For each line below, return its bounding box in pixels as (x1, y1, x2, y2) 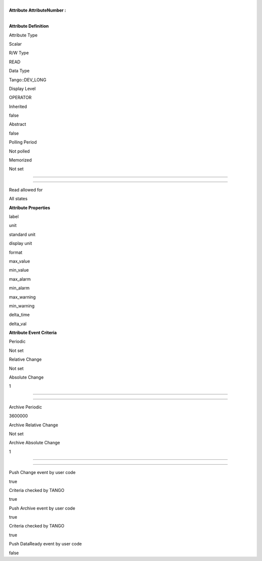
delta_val (9, 321, 27, 327)
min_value (9, 267, 29, 273)
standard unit (9, 231, 36, 237)
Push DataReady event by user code (9, 541, 82, 547)
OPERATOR (9, 95, 32, 101)
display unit (9, 241, 33, 246)
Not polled (9, 148, 30, 154)
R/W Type (9, 50, 29, 56)
